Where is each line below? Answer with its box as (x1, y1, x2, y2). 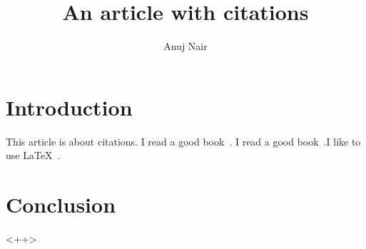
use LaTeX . (6, 148, 61, 163)
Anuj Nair (163, 39, 208, 54)
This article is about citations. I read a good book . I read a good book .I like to (6, 133, 361, 148)
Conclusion (6, 190, 116, 219)
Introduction (6, 92, 133, 121)
